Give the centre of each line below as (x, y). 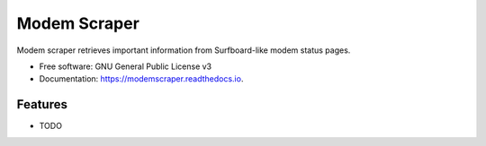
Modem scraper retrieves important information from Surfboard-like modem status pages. (184, 50)
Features (42, 104)
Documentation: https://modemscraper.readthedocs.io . (141, 79)
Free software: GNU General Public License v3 (126, 66)
